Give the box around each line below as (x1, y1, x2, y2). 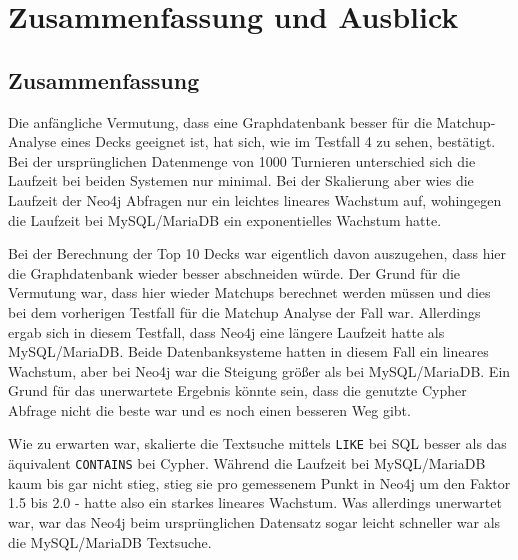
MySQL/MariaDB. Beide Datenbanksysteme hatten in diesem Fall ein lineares (8, 341, 489, 362)
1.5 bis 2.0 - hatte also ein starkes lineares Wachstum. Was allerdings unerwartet (8, 492, 502, 513)
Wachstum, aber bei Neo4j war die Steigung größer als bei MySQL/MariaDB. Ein (8, 360, 511, 381)
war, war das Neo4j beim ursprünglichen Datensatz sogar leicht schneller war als (8, 511, 501, 532)
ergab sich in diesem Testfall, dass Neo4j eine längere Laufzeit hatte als (8, 321, 445, 342)
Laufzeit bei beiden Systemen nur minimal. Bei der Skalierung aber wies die (8, 170, 474, 191)
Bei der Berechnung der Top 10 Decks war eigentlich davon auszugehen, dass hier (8, 243, 507, 264)
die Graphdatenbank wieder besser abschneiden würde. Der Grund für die (8, 262, 461, 283)
